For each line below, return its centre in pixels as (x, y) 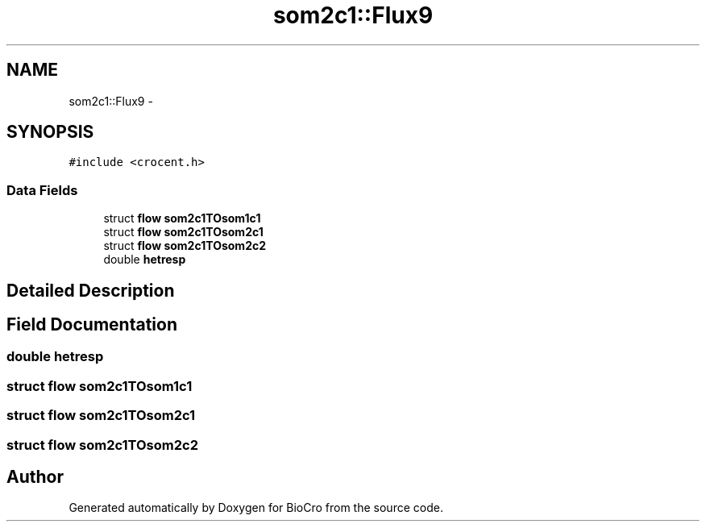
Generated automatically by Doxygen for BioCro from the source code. (256, 508)
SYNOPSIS (50, 132)
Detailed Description (91, 290)
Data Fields (42, 190)
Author (35, 477)
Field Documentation (92, 325)
